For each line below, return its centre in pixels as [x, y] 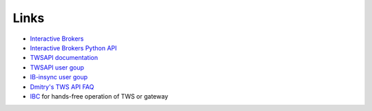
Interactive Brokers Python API [73, 48]
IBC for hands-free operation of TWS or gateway [99, 96]
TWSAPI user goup [57, 67]
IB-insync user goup [59, 77]
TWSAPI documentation [64, 58]
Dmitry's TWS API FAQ [62, 87]
